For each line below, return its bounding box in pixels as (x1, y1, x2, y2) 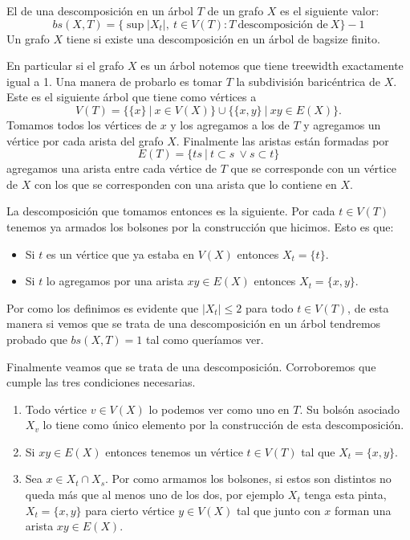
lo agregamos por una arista (46, 272, 184, 289)
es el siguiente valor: (280, 2, 380, 18)
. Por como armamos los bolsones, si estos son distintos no (105, 470, 392, 487)
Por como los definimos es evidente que (6, 299, 199, 316)
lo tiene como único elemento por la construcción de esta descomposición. (43, 416, 404, 433)
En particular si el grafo (6, 57, 124, 74)
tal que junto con (237, 501, 321, 518)
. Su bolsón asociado (299, 400, 400, 417)
